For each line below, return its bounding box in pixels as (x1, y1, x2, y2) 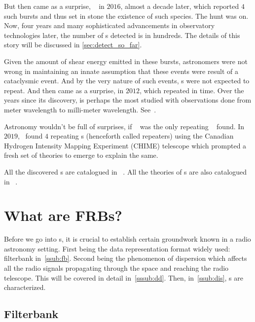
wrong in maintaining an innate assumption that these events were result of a (4, 66, 238, 76)
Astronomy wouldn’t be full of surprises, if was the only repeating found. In (4, 121, 245, 131)
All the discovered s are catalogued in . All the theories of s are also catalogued (4, 166, 247, 177)
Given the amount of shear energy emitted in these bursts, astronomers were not (4, 56, 248, 66)
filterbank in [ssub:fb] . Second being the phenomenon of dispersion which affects (4, 253, 247, 263)
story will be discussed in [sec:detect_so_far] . (4, 39, 142, 50)
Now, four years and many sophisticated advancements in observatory (4, 20, 215, 31)
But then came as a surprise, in (4, 1, 105, 11)
